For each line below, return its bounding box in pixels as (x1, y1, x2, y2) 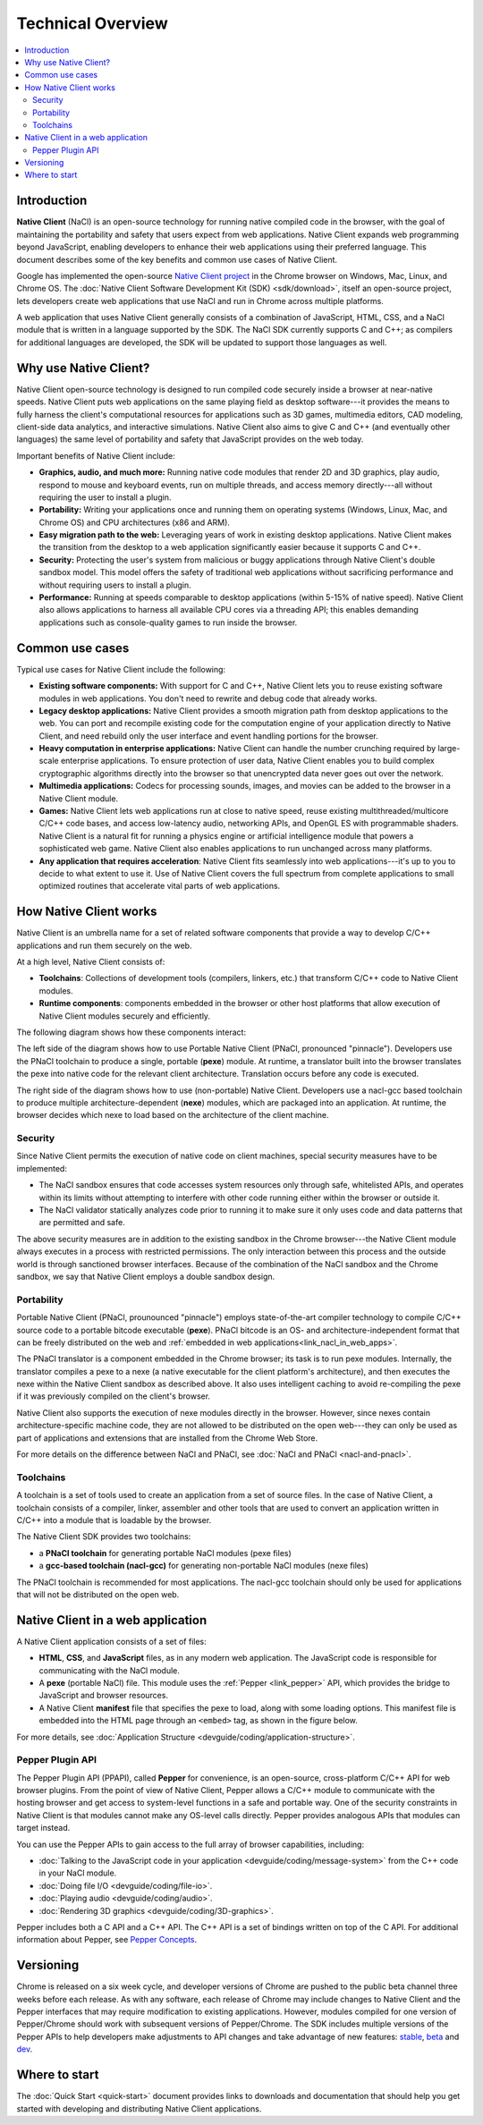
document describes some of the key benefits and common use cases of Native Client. (16, 254, 338, 265)
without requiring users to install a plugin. (38, 580, 191, 590)
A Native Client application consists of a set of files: (16, 1636, 208, 1647)
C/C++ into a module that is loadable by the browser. (16, 1514, 212, 1525)
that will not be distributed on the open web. (16, 1588, 180, 1600)
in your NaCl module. (38, 1867, 117, 1878)
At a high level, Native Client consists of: (16, 957, 165, 968)
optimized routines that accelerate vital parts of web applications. (38, 881, 281, 892)
